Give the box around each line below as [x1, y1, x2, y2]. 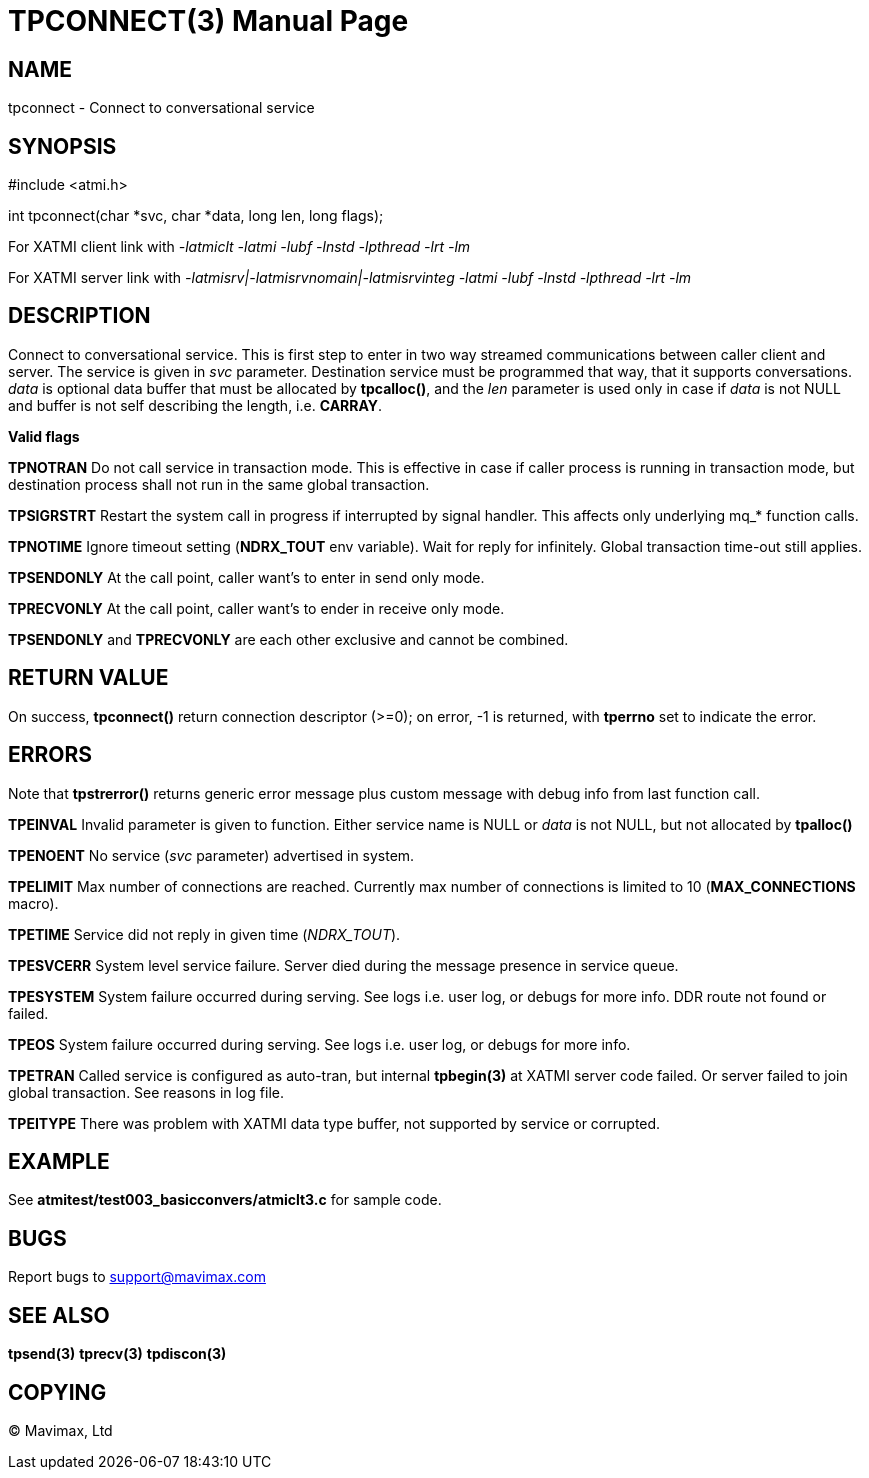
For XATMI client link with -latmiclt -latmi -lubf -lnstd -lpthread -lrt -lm [8, 238, 471, 256]
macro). [8, 894, 59, 912]
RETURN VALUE [8, 665, 169, 691]
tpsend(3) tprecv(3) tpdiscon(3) [8, 1345, 227, 1363]
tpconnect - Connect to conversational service [8, 99, 315, 117]
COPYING [8, 1379, 107, 1405]
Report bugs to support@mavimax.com [8, 1268, 266, 1286]
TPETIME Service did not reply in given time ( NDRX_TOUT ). [8, 925, 401, 943]
